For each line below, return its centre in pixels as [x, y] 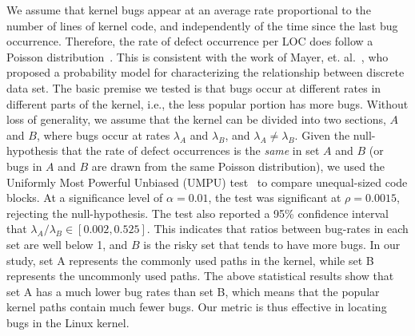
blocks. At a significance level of [85, 198]
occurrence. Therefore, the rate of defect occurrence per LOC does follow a [190, 41]
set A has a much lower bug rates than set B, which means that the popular [193, 291]
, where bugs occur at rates [103, 134]
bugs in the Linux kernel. [68, 322]
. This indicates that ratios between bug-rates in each [277, 229]
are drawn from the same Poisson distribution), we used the [238, 166]
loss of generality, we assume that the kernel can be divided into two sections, [196, 119]
